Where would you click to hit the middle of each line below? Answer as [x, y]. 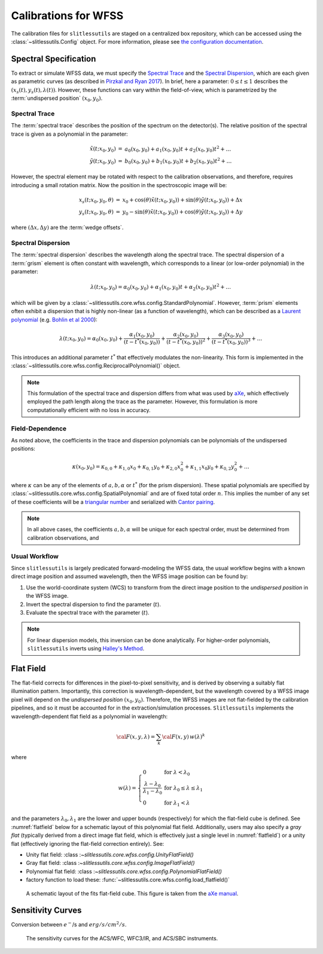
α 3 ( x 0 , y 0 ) [231, 335]
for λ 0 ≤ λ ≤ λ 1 [184, 788]
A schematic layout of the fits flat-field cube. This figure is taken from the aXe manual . [132, 893]
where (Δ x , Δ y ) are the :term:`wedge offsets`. [67, 228]
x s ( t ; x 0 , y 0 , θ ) [96, 200]
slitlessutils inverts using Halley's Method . [86, 649]
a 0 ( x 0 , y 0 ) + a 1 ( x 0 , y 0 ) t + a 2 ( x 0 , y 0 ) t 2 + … [178, 149]
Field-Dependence [39, 429]
